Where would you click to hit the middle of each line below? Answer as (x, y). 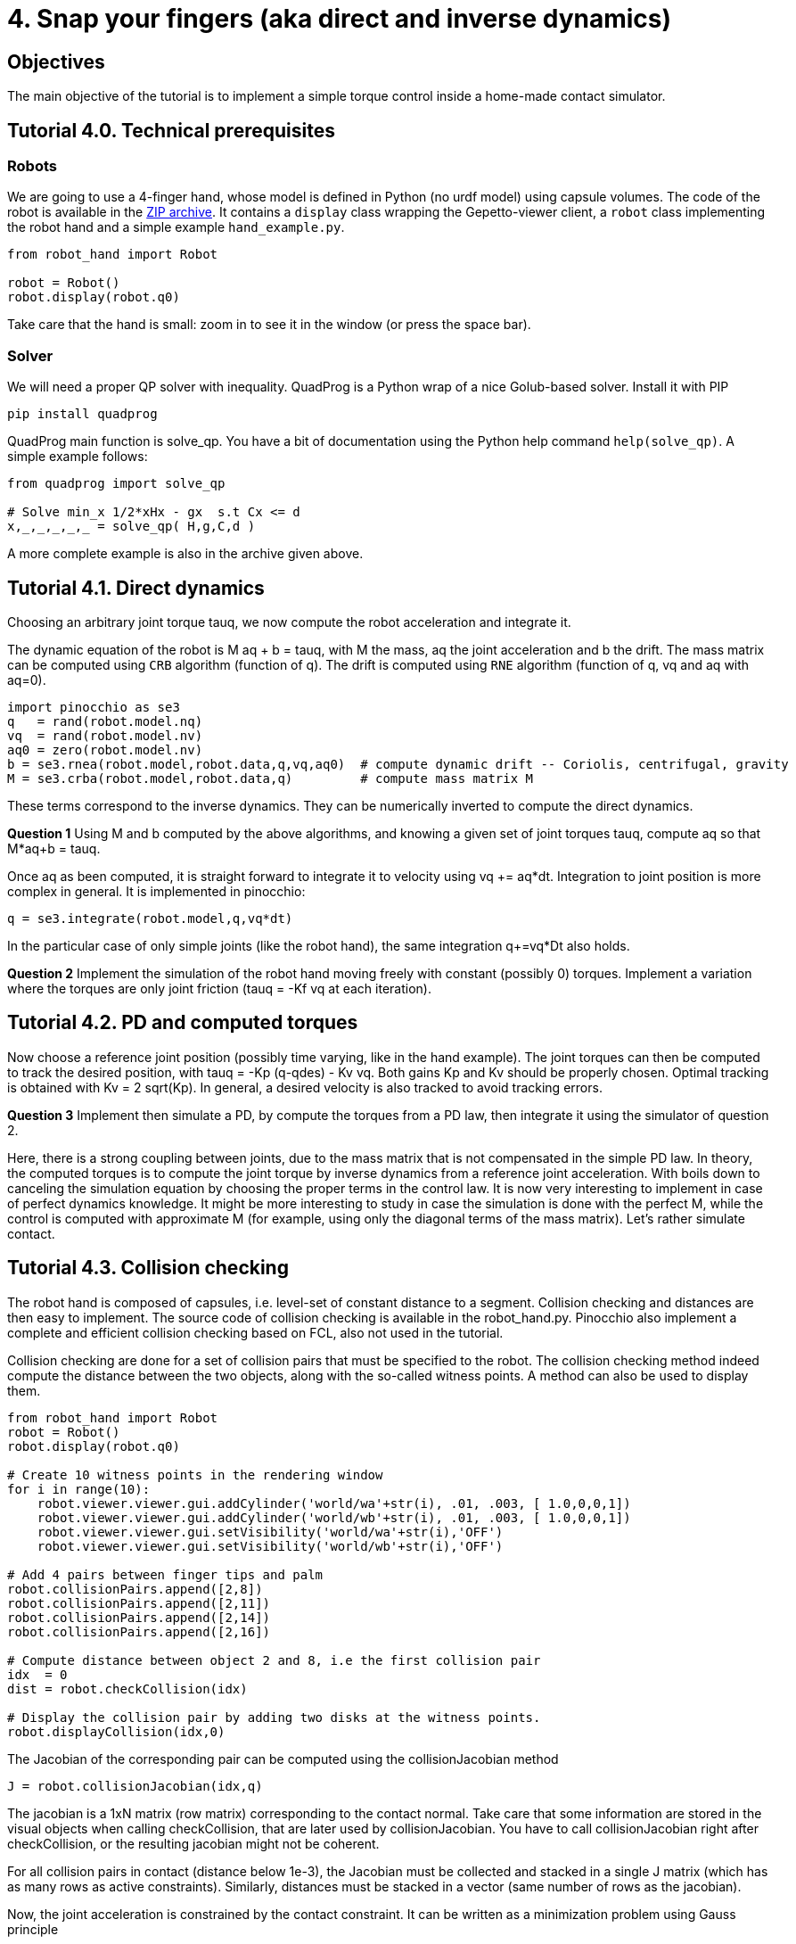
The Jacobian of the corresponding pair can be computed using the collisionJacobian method (283, 1759)
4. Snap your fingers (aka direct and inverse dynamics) (340, 19)
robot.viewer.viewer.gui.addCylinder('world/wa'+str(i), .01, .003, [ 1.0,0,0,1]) (334, 1503)
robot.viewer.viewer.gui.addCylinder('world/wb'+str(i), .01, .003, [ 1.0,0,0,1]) (334, 1517)
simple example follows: (78, 457)
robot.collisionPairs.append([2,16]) (139, 1631)
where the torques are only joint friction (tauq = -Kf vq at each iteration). (219, 988)
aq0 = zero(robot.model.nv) (105, 750)
